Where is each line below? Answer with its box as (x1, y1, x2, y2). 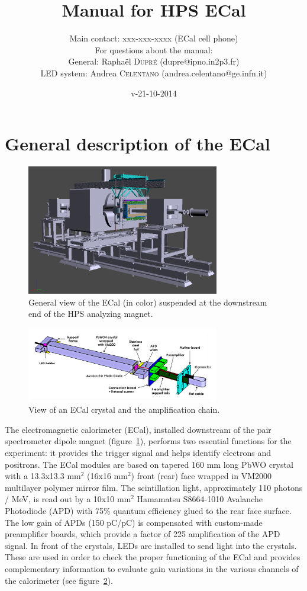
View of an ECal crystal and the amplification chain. (28, 403, 220, 416)
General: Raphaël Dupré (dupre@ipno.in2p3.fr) (68, 55, 240, 68)
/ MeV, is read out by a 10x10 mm (5, 493, 131, 505)
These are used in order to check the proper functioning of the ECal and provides (5, 551, 300, 563)
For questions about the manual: (95, 43, 213, 56)
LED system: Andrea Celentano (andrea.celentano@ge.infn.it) (40, 66, 267, 79)
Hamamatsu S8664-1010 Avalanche (137, 493, 263, 505)
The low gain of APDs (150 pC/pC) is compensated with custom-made (5, 516, 263, 528)
